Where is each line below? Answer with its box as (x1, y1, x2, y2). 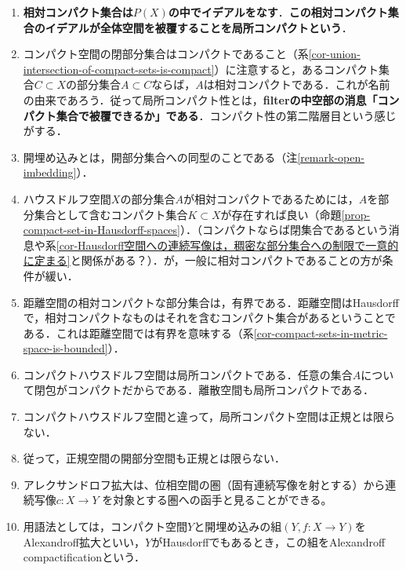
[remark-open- (297, 148, 364, 165)
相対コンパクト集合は (23, 4, 133, 20)
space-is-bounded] (23, 340, 108, 356)
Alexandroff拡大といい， (23, 533, 146, 550)
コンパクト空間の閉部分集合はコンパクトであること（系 (23, 46, 309, 62)
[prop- (341, 206, 371, 222)
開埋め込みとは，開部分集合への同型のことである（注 (23, 148, 298, 165)
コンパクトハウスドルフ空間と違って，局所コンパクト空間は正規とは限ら (23, 408, 396, 425)
